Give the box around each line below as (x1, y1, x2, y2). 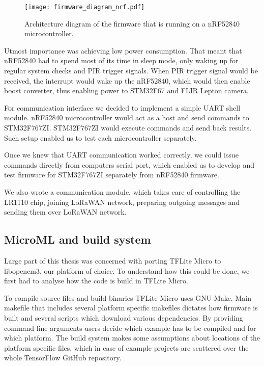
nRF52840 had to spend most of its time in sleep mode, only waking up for (4, 55, 239, 66)
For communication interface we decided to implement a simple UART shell (4, 102, 241, 113)
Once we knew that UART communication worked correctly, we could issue (4, 149, 239, 160)
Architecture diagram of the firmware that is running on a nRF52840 (24, 18, 240, 29)
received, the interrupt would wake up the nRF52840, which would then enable (4, 75, 250, 86)
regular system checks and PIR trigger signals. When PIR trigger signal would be (4, 65, 258, 76)
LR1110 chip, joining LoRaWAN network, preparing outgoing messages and (4, 196, 240, 207)
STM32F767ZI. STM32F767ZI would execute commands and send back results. (4, 122, 252, 133)
